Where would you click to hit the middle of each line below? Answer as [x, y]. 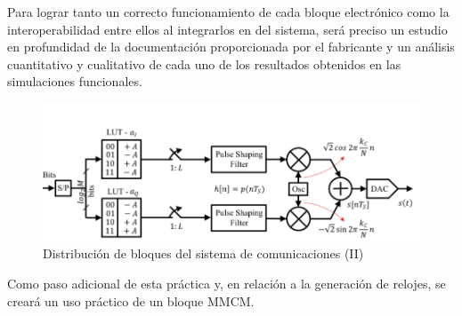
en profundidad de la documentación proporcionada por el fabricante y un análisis [231, 47]
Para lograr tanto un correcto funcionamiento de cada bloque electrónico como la [228, 12]
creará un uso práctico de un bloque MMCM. [131, 300]
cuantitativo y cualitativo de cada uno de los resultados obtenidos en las [204, 63]
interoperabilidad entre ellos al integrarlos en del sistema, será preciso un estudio [227, 29]
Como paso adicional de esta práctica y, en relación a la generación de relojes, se [227, 283]
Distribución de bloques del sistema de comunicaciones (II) [203, 253]
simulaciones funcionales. [75, 81]
